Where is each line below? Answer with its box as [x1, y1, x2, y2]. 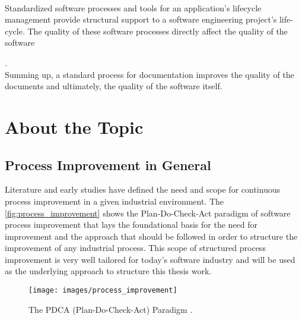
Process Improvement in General [5, 155, 211, 174]
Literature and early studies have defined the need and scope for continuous [5, 183, 281, 196]
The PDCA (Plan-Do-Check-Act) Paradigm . [28, 303, 193, 315]
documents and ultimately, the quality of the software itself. [5, 80, 222, 92]
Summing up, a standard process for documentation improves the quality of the [5, 68, 294, 80]
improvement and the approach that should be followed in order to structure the [5, 230, 298, 242]
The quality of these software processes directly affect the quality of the [27, 24, 288, 37]
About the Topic [5, 114, 144, 139]
